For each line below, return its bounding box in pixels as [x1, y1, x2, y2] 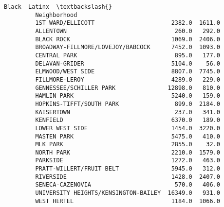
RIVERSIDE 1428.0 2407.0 [35, 173, 220, 180]
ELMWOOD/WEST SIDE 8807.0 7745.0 [35, 68, 220, 75]
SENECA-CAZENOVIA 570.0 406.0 [35, 181, 220, 189]
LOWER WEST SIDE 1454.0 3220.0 [35, 124, 220, 132]
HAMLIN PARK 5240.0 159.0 [35, 92, 220, 100]
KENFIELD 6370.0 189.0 [35, 117, 220, 124]
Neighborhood [35, 11, 77, 18]
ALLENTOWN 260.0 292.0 [35, 27, 220, 34]
